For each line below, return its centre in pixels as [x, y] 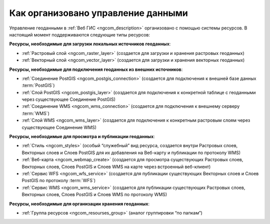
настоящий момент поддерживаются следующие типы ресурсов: [79, 34]
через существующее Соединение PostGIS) [69, 99]
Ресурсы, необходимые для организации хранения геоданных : [79, 204]
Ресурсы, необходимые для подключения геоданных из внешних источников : [96, 69]
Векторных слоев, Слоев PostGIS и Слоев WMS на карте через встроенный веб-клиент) [116, 167]
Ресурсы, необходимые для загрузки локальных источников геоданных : [90, 44]
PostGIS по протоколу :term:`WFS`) [59, 181]
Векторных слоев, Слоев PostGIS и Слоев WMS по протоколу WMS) [94, 195]
